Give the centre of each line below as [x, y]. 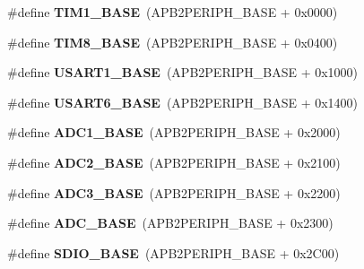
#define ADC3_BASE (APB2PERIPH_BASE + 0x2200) [174, 192]
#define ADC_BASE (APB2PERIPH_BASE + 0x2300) [170, 223]
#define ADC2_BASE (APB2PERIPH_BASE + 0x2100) [174, 162]
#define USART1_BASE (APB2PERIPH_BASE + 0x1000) [183, 72]
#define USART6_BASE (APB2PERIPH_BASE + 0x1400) [183, 102]
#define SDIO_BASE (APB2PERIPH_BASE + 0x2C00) [173, 252]
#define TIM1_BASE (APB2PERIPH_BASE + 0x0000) [173, 12]
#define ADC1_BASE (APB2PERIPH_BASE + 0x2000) [174, 132]
